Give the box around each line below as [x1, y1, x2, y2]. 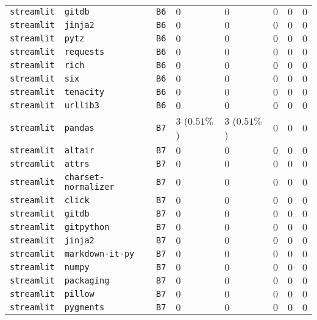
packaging [64, 276, 110, 285]
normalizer [64, 182, 115, 192]
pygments [64, 302, 105, 312]
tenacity [64, 87, 105, 97]
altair [64, 145, 94, 155]
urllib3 [64, 100, 99, 110]
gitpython [64, 222, 110, 232]
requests [64, 47, 105, 57]
